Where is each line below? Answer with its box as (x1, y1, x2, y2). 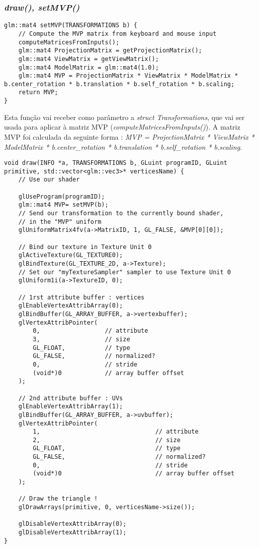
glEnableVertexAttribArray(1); (18, 403, 123, 410)
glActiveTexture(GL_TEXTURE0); (18, 252, 123, 259)
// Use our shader (18, 176, 80, 184)
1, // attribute (33, 428, 199, 436)
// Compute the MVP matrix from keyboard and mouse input (18, 30, 217, 37)
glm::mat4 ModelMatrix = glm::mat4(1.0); (18, 64, 159, 71)
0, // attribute (33, 327, 148, 335)
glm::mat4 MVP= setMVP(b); (18, 201, 109, 209)
